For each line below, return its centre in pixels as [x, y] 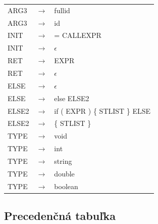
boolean [66, 186]
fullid [62, 10]
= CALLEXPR [78, 35]
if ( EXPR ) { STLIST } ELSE [102, 110]
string [63, 161]
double [64, 173]
